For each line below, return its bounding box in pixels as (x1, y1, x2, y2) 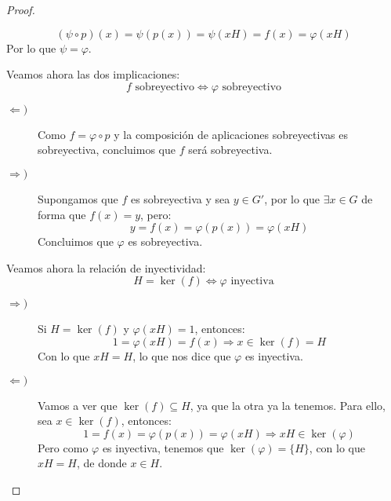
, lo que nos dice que (132, 347, 231, 364)
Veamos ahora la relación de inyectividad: (6, 259, 206, 276)
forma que (38, 206, 86, 222)
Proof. (6, 2, 35, 17)
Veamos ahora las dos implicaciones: (6, 66, 180, 82)
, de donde (76, 455, 127, 471)
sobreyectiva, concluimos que (38, 141, 176, 158)
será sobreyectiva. (188, 141, 273, 158)
